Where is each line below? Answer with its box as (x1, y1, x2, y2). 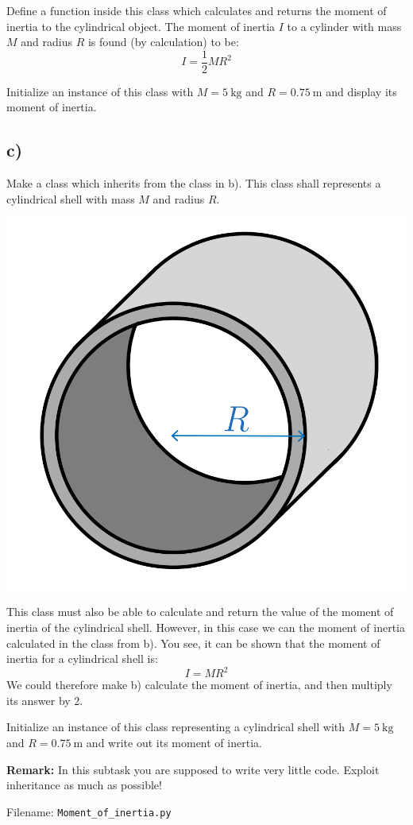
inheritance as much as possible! (6, 777, 162, 793)
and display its (326, 83, 397, 99)
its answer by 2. (6, 691, 83, 708)
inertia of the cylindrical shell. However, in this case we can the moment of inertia (6, 618, 406, 635)
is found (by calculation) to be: (87, 33, 239, 50)
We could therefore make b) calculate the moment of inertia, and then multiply (6, 676, 392, 693)
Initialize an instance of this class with (6, 83, 194, 99)
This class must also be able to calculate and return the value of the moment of (6, 603, 394, 620)
